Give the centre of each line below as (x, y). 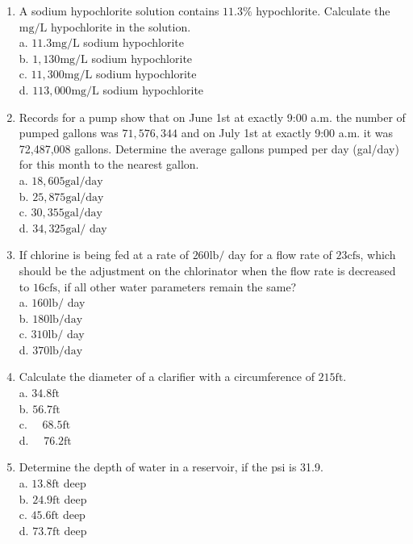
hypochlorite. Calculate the (323, 10)
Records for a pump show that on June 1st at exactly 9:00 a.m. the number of (212, 117)
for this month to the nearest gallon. (109, 164)
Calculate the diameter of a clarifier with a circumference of (167, 377)
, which (378, 255)
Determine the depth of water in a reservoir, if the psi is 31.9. (171, 467)
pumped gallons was (69, 133)
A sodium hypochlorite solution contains (119, 10)
